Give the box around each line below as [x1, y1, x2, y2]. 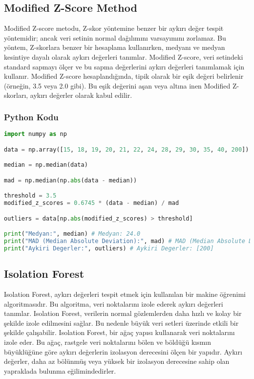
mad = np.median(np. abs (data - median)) [4, 177, 137, 184]
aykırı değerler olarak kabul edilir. [30, 90, 132, 100]
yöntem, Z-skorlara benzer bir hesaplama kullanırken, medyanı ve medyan [4, 42, 225, 52]
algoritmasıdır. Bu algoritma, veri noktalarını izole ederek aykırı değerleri [4, 298, 223, 309]
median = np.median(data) [4, 161, 88, 169]
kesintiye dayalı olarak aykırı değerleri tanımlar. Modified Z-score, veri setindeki [4, 51, 243, 62]
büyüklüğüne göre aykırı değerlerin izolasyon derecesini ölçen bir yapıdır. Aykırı [4, 346, 242, 357]
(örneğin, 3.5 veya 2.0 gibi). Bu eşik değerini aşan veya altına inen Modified [4, 80, 231, 90]
